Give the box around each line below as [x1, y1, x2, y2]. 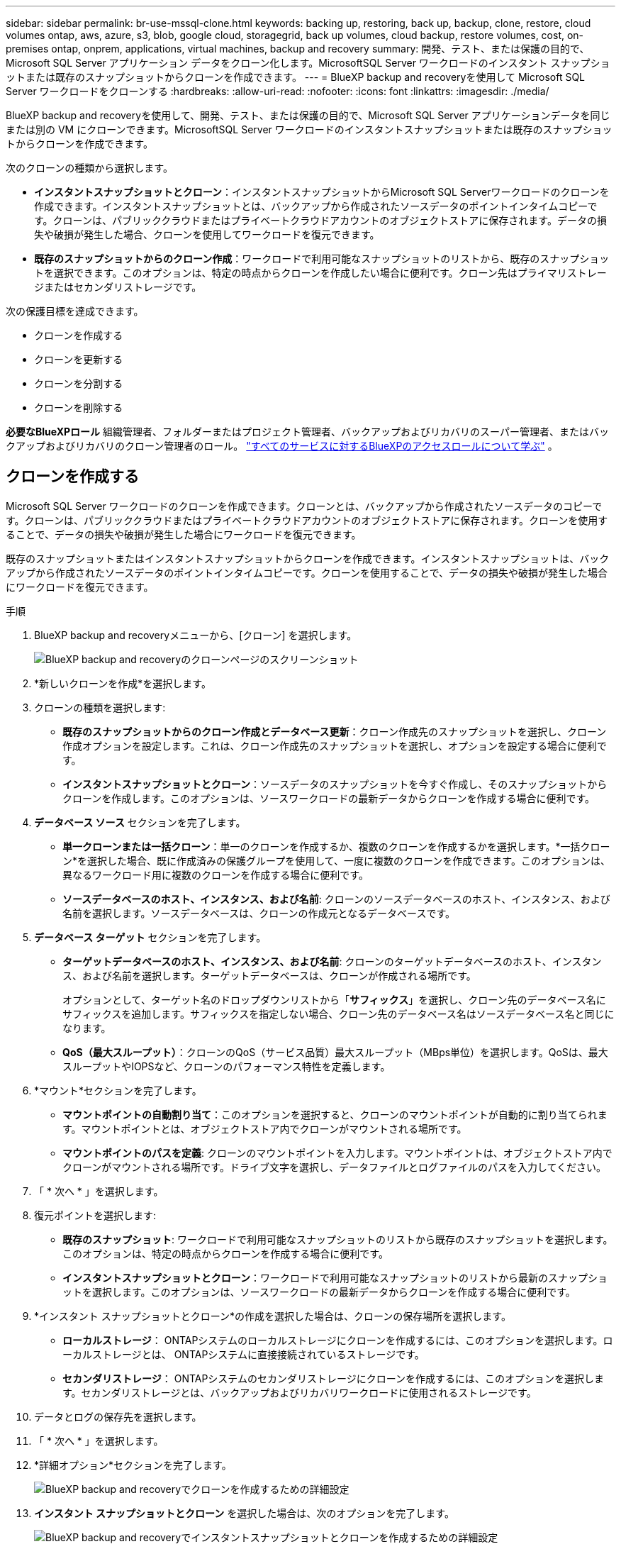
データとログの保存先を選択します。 [34, 1410, 202, 1423]
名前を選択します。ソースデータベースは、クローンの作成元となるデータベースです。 [62, 906, 455, 919]
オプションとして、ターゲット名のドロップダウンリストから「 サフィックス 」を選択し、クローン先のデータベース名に [62, 993, 606, 1006]
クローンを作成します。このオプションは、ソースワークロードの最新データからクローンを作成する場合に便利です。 [62, 792, 595, 804]
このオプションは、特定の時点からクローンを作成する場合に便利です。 [62, 1247, 388, 1260]
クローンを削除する [34, 401, 123, 413]
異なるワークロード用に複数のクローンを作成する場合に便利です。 [62, 868, 369, 881]
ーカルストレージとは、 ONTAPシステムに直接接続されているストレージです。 [62, 1348, 425, 1360]
